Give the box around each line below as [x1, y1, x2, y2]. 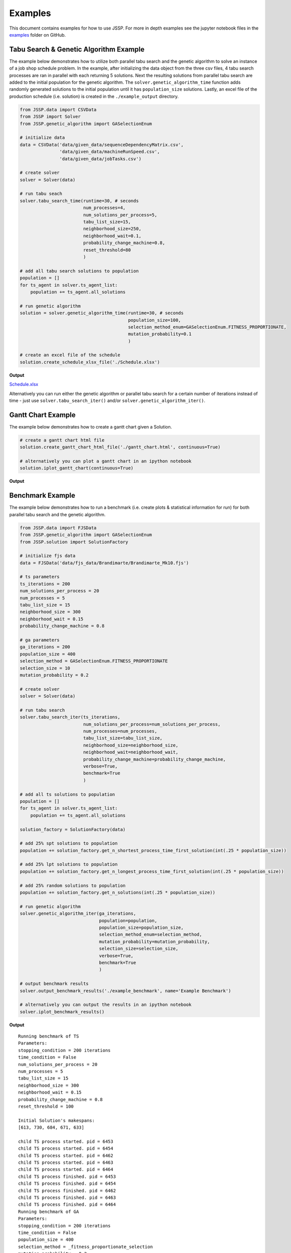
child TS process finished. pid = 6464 [18, 1202, 116, 1207]
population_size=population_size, [99, 925, 184, 930]
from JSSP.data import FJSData [20, 525, 97, 531]
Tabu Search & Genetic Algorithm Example [9, 45, 145, 54]
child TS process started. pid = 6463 [18, 1160, 114, 1165]
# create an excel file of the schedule [20, 352, 120, 358]
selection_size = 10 [20, 665, 70, 671]
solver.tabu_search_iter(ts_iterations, [20, 714, 120, 720]
